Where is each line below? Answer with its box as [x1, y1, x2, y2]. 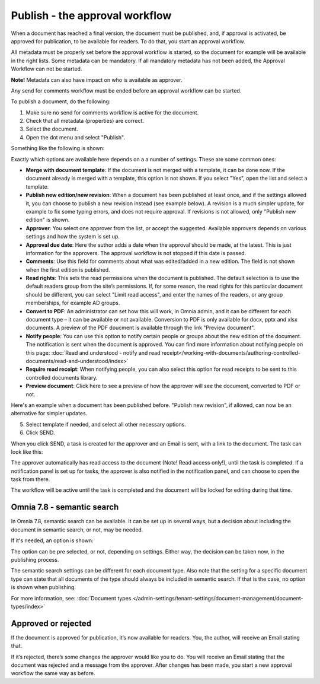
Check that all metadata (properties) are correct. [25, 117, 145, 125]
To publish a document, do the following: [11, 98, 111, 105]
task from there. [11, 476, 50, 483]
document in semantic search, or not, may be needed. [11, 526, 143, 533]
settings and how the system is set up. [25, 233, 120, 240]
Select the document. [25, 125, 78, 133]
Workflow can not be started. [11, 65, 82, 72]
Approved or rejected [11, 618, 92, 628]
